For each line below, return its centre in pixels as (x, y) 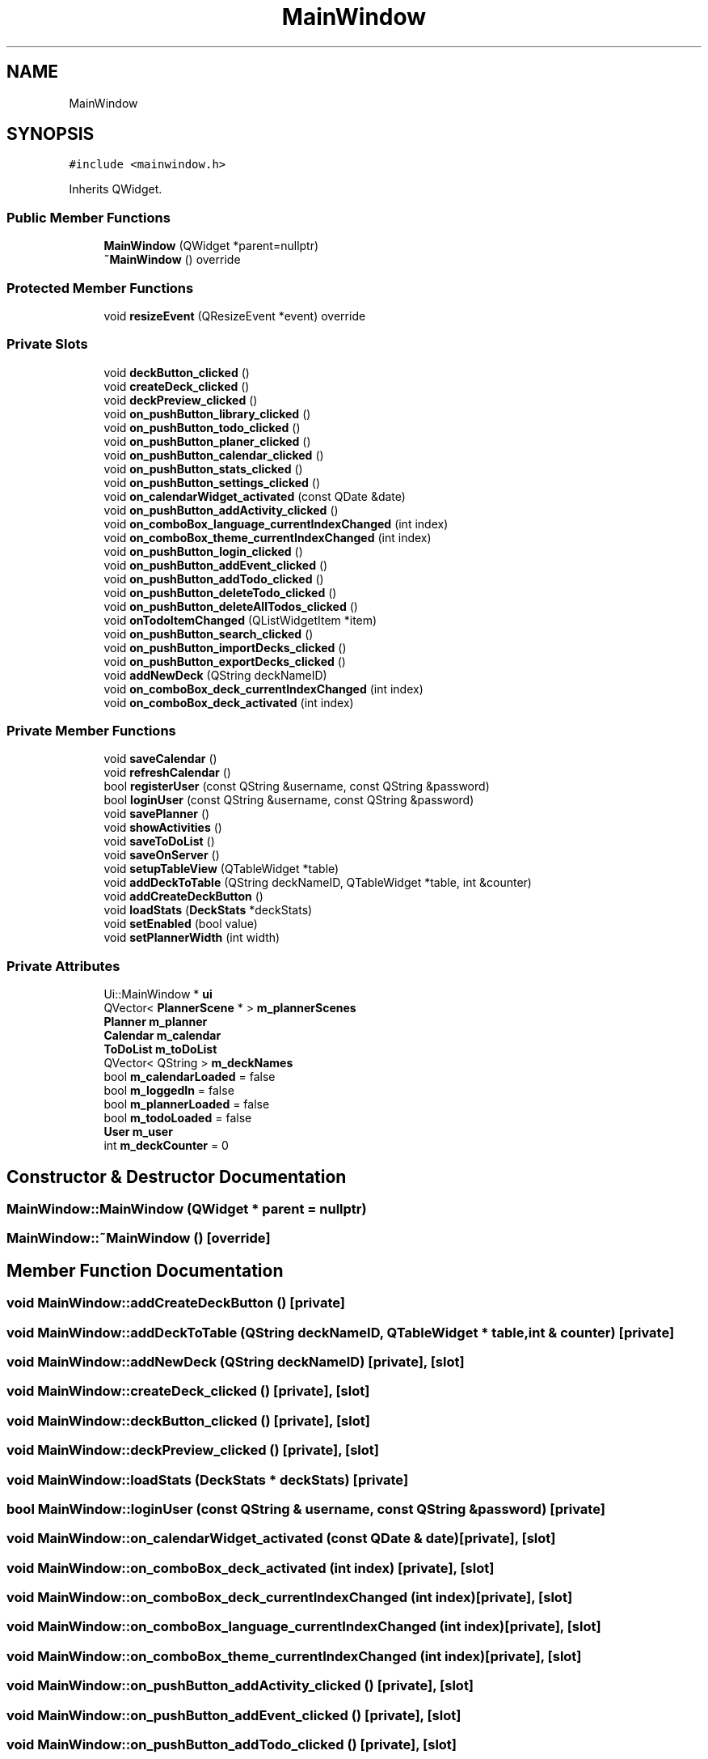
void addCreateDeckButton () (183, 896)
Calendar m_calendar (162, 1036)
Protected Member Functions (100, 288)
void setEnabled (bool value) (181, 924)
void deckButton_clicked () (177, 372)
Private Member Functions (91, 731)
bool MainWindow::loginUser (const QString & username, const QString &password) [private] (306, 1509)
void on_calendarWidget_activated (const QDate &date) (255, 496)
